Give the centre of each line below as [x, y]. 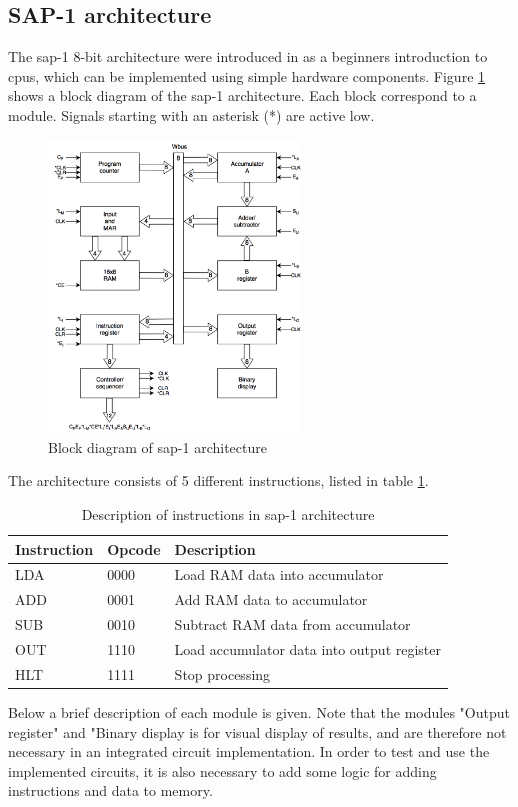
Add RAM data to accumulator [271, 599]
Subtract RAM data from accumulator [292, 624]
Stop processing [222, 673]
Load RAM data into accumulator [279, 574]
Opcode [134, 548]
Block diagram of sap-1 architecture [157, 446]
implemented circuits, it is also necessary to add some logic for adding [222, 770]
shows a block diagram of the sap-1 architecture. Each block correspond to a [242, 95]
